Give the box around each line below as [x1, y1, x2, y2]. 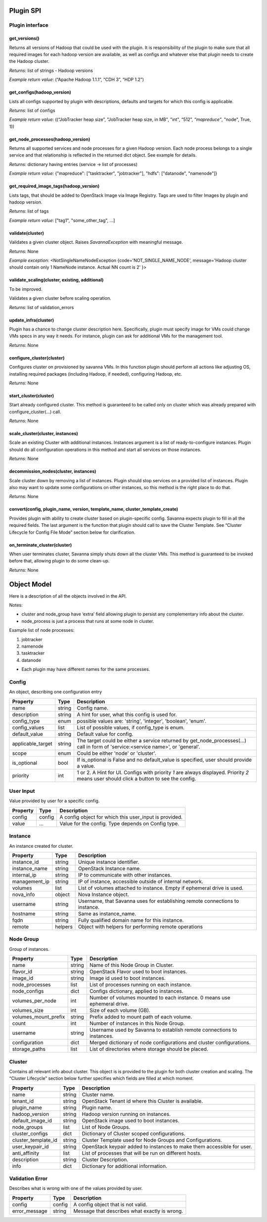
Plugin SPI [9, 6, 42, 15]
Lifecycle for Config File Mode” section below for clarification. [9, 529, 135, 535]
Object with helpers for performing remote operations [78, 923, 203, 930]
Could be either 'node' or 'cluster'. [77, 750, 157, 757]
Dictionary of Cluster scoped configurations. [82, 1130, 185, 1137]
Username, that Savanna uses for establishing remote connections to [78, 897, 239, 904]
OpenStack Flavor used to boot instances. [89, 968, 187, 975]
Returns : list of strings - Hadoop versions [9, 67, 93, 73]
